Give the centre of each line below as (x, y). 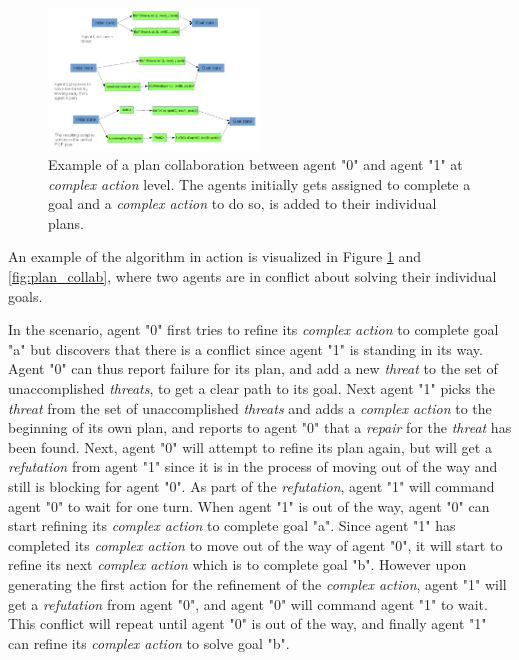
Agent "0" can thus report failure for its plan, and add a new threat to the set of (253, 368)
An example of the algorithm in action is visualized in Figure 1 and (215, 256)
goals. (25, 295)
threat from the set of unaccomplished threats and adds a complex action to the (250, 407)
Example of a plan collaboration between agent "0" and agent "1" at (255, 164)
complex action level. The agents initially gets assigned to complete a (259, 183)
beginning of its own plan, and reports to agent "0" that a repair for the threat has (260, 427)
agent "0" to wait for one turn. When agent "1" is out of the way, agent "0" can (249, 505)
